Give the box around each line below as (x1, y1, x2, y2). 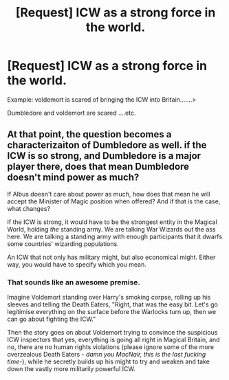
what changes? (7, 204, 50, 212)
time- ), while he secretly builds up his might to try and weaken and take (7, 357, 210, 366)
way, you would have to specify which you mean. (7, 260, 146, 269)
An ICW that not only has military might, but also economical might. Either (7, 253, 216, 261)
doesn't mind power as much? (7, 172, 140, 183)
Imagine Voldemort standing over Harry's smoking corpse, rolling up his (7, 293, 211, 302)
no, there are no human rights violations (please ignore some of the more (7, 343, 215, 351)
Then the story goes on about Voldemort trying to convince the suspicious (7, 328, 218, 337)
